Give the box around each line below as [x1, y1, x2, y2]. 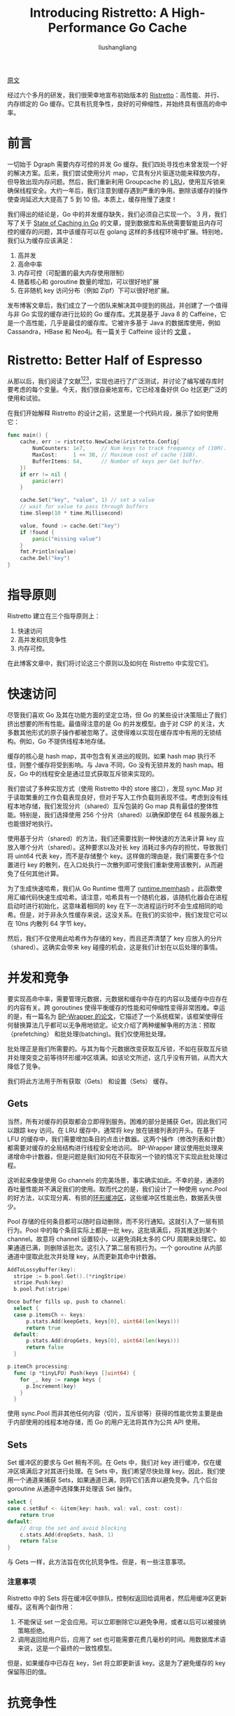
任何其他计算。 [19, 869, 63, 878]
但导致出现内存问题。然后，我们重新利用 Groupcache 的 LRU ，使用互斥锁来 [7, 177, 226, 186]
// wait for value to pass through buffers [20, 503, 149, 510]
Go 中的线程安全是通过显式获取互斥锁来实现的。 [19, 769, 159, 777]
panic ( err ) [32, 477, 64, 484]
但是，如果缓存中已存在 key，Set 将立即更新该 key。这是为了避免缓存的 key [7, 1659, 226, 1668]
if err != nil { [20, 471, 68, 478]
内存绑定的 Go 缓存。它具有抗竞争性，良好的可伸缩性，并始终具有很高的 [7, 100, 215, 108]
